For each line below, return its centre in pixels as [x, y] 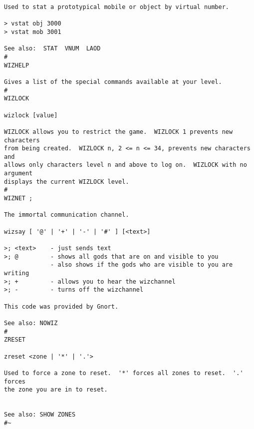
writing [17, 273]
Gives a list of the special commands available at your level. [113, 82]
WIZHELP [17, 65]
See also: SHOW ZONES [40, 415]
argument [18, 174]
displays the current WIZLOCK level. [67, 182]
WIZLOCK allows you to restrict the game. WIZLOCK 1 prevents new [119, 132]
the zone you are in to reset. [56, 390]
